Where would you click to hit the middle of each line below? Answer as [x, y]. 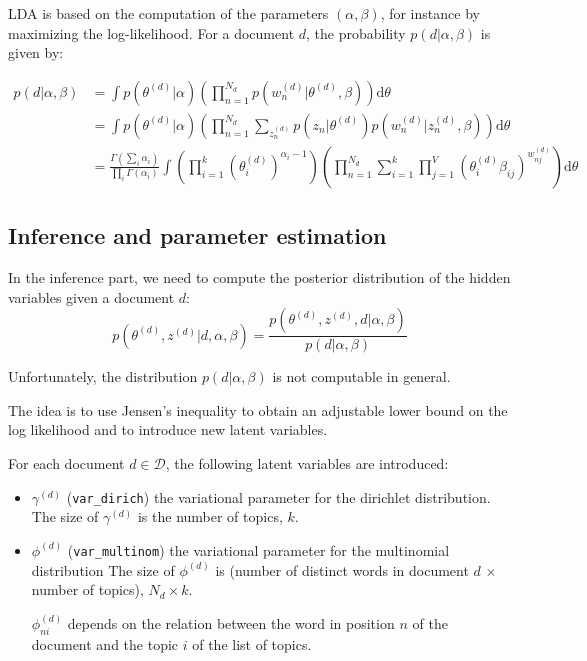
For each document [66, 463]
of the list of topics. [252, 644]
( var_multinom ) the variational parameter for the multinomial [258, 549]
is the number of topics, [210, 516]
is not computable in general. [361, 376]
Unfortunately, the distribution [103, 376]
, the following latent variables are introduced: [307, 463]
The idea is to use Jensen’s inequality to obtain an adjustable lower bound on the [258, 409]
